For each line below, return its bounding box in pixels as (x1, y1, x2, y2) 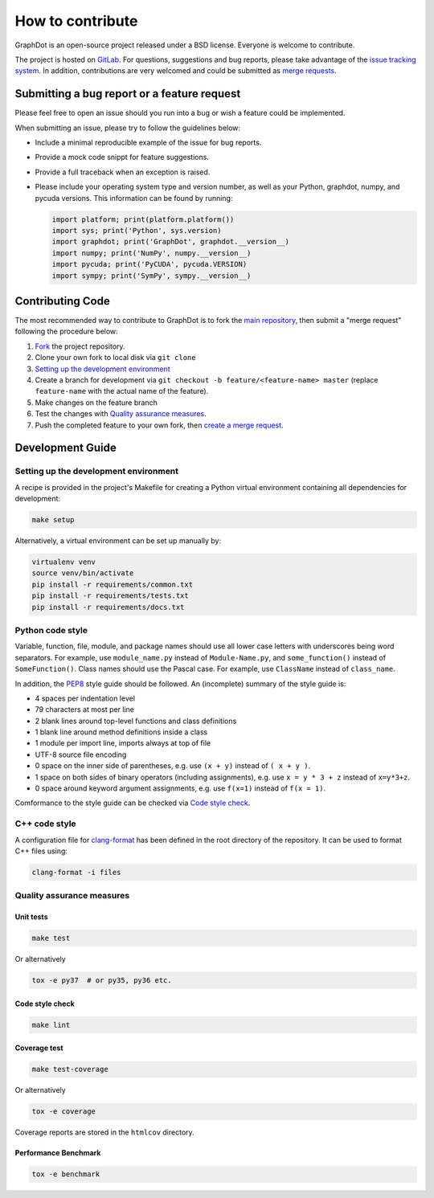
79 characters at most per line (35, 705, 134, 714)
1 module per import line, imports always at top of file (35, 738, 211, 748)
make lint (31, 1020, 71, 1029)
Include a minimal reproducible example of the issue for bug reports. (35, 137, 262, 148)
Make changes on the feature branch (35, 398, 158, 407)
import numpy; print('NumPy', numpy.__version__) (51, 248, 252, 257)
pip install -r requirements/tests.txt (31, 591, 189, 600)
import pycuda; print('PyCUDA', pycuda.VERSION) (51, 260, 248, 269)
